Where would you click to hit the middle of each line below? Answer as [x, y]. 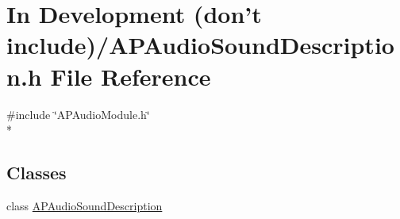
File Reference [131, 76]
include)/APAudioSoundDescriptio [200, 45]
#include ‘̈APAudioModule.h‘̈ [78, 114]
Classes [37, 173]
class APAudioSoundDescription [85, 205]
